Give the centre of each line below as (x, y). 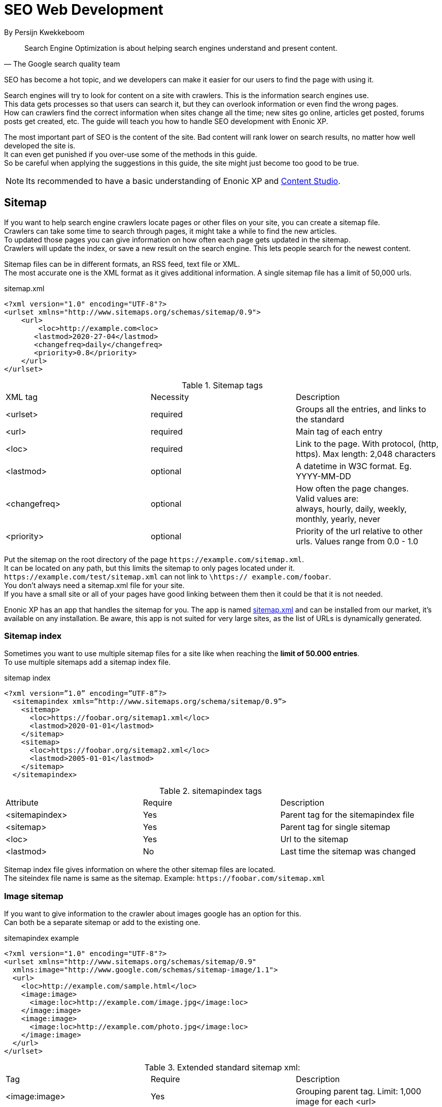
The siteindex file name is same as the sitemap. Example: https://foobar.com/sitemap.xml (165, 878)
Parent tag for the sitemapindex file (347, 815)
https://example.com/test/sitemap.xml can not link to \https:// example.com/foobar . (168, 576)
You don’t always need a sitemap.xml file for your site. (94, 585)
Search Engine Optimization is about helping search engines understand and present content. (181, 48)
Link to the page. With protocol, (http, (367, 443)
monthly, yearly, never (338, 519)
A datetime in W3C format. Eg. (354, 466)
